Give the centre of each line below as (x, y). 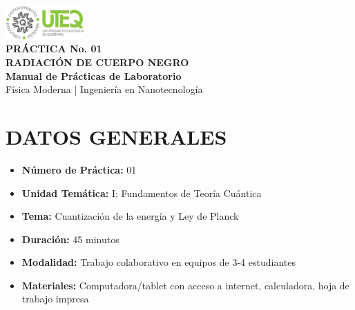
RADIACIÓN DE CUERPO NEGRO (97, 62)
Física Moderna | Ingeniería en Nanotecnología (104, 89)
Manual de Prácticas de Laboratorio (94, 75)
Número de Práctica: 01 (79, 169)
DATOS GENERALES (116, 136)
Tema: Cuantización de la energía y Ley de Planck (130, 216)
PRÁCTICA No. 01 (54, 49)
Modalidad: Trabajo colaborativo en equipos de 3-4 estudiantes (159, 262)
